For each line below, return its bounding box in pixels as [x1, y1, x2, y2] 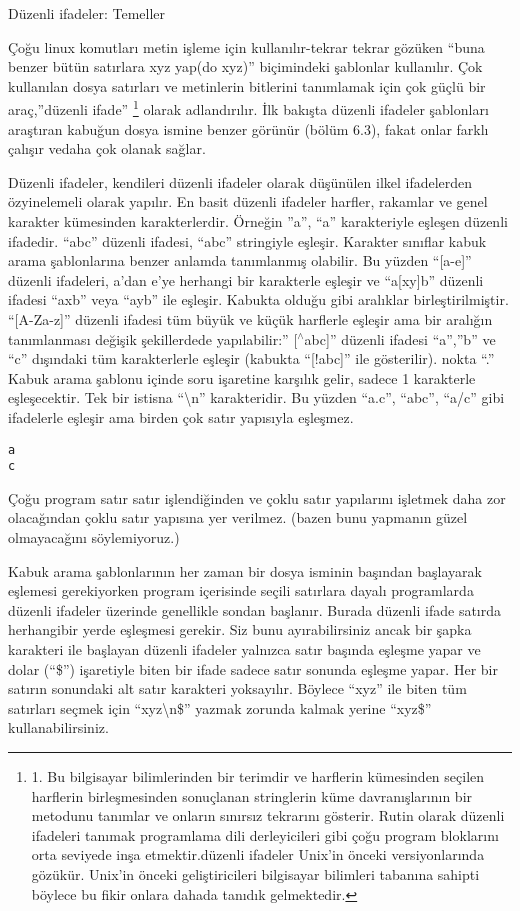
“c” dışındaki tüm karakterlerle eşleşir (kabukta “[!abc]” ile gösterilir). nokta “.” [8, 348, 495, 369]
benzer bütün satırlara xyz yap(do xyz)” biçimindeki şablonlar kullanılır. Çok [8, 56, 483, 77]
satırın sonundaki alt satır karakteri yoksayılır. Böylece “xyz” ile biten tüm [8, 678, 467, 699]
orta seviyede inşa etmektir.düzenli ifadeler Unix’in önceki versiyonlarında [31, 844, 485, 865]
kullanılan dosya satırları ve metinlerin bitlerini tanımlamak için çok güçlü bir [8, 75, 486, 96]
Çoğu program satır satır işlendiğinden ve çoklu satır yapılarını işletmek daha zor [8, 487, 506, 508]
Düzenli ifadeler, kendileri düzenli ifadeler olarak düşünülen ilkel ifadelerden [8, 171, 473, 192]
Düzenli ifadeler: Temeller [8, 3, 165, 23]
